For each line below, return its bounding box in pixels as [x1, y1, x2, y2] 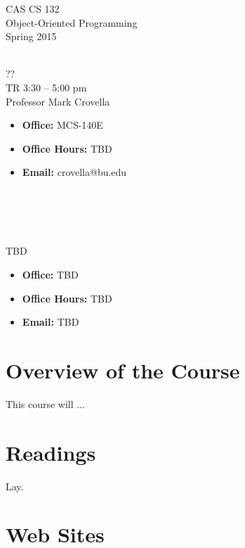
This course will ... [6, 396, 85, 411]
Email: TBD [22, 314, 79, 329]
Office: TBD [22, 267, 79, 281]
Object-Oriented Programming [6, 15, 138, 30]
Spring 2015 [6, 29, 57, 44]
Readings [6, 438, 96, 466]
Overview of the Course [6, 355, 240, 384]
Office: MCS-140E [22, 117, 103, 132]
